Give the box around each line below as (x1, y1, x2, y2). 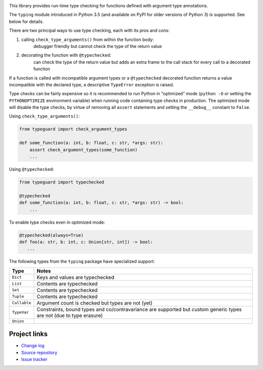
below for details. (9, 19, 44, 24)
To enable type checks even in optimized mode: (9, 219, 106, 225)
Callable (12, 300, 32, 306)
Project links (9, 330, 48, 338)
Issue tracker (21, 356, 48, 362)
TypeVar (12, 310, 29, 315)
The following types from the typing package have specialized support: (9, 259, 155, 265)
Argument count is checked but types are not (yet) (37, 299, 153, 306)
